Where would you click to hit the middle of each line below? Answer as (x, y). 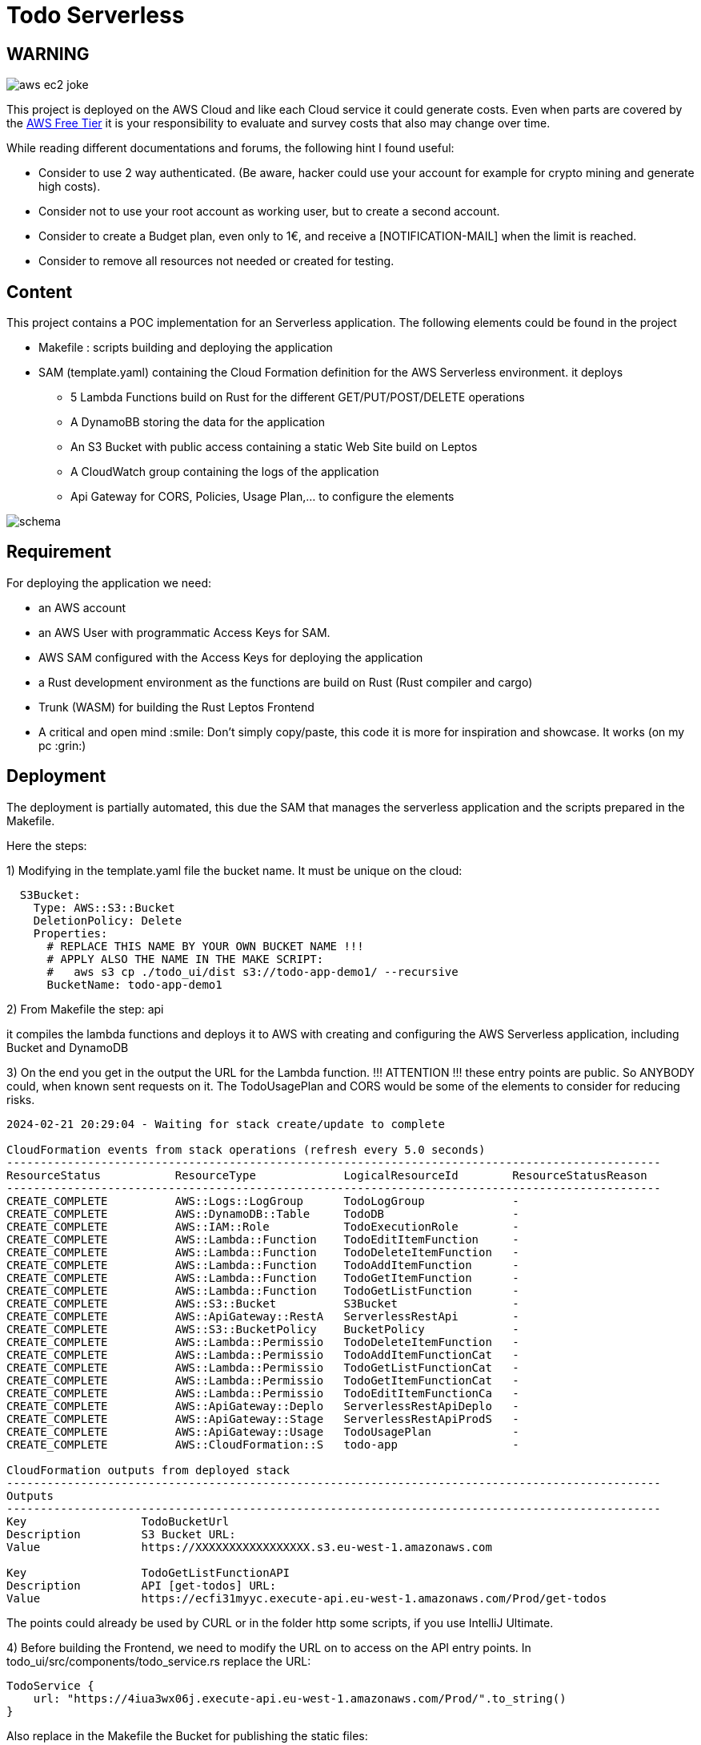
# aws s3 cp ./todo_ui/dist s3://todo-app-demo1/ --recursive (252, 971)
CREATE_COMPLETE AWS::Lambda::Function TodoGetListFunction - (263, 1290)
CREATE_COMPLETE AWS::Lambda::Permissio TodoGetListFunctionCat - (263, 1367)
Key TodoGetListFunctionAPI (148, 1572)
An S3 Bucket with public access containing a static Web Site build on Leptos (274, 447)
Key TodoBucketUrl (118, 1521)
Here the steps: (47, 845)
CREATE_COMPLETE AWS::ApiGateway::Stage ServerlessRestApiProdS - (263, 1419)
